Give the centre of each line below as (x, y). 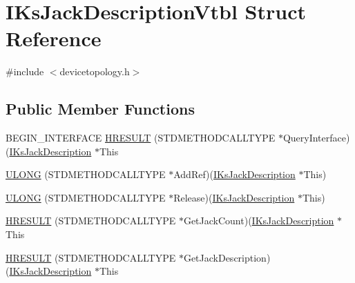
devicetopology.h (95, 71)
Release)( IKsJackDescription (234, 197)
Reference (54, 38)
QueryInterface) (316, 138)
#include (25, 71)
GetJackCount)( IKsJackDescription (259, 221)
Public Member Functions (100, 109)
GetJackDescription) (227, 257)
